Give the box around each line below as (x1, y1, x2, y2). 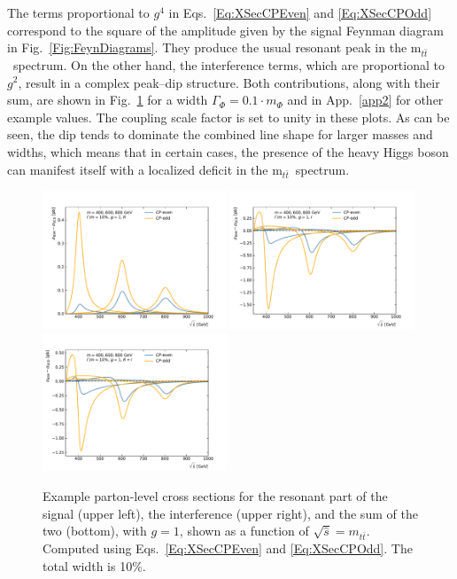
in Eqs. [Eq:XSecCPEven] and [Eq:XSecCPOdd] (168, 4, 432, 21)
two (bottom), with (43, 521, 147, 540)
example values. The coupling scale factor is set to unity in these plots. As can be (7, 107, 450, 126)
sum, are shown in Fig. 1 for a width (7, 90, 208, 109)
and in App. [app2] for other (287, 90, 444, 109)
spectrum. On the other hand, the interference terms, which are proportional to (12, 55, 445, 74)
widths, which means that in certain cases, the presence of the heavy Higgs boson (7, 142, 449, 160)
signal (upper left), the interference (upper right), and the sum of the (43, 504, 418, 522)
